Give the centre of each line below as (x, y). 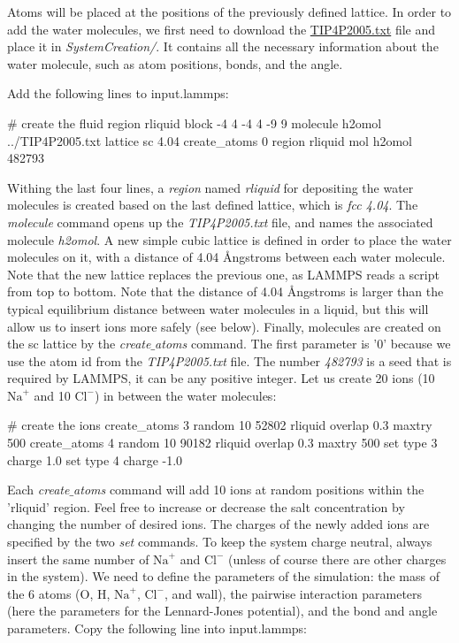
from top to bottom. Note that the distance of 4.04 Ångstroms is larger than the (226, 291)
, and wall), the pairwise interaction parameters (293, 593)
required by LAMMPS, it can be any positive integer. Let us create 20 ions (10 (221, 378)
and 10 (52, 395)
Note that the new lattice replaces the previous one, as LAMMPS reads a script (223, 274)
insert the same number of (78, 559)
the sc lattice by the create (79, 344)
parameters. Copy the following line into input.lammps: (157, 628)
